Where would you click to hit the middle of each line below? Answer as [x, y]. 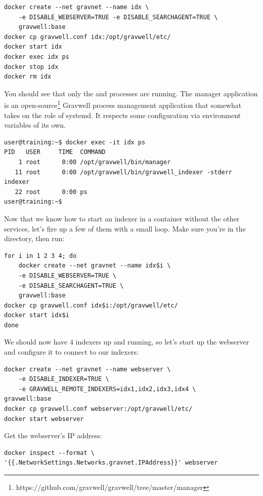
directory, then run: [34, 238]
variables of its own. [35, 125]
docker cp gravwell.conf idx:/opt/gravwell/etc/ [87, 37]
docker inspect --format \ [49, 453]
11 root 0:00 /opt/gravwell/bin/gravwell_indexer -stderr [124, 172]
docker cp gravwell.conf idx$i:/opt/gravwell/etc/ [91, 305]
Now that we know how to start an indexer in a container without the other [122, 218]
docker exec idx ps [37, 56]
